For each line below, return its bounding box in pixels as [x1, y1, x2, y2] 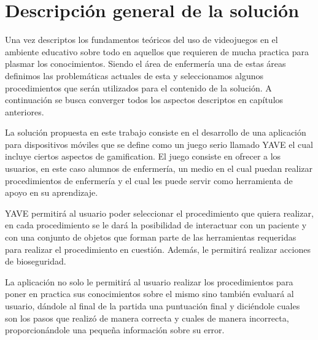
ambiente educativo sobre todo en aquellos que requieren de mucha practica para [5, 45, 309, 58]
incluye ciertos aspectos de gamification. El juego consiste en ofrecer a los [5, 150, 281, 163]
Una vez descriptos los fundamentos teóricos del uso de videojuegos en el [5, 33, 278, 46]
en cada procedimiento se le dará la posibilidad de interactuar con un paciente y [5, 218, 307, 231]
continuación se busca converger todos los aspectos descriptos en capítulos [5, 93, 284, 106]
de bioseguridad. [5, 255, 66, 268]
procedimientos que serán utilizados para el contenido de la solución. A [5, 81, 272, 94]
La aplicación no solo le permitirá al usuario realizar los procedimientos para [5, 275, 293, 288]
